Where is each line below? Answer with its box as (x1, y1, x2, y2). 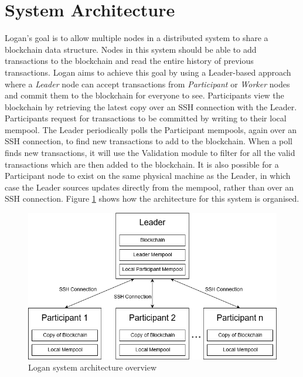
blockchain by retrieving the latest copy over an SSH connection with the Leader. (5, 100, 297, 113)
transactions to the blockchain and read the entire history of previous (5, 55, 254, 67)
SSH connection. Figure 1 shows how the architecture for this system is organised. (5, 192, 299, 205)
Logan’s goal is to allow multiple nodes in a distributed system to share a (5, 32, 268, 44)
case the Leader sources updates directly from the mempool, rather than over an (5, 181, 294, 193)
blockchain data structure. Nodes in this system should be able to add (5, 43, 257, 55)
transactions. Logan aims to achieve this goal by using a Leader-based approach (5, 66, 291, 78)
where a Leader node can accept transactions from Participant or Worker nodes (5, 77, 290, 90)
